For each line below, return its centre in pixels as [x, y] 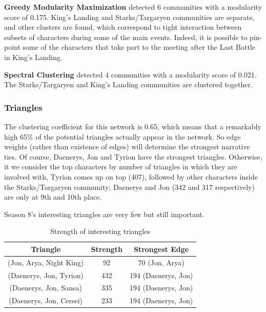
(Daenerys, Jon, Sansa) [46, 288]
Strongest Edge [161, 249]
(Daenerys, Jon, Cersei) [46, 300]
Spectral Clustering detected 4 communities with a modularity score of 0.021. [130, 74]
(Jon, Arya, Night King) [46, 262]
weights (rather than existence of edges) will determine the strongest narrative [127, 147]
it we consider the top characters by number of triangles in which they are [121, 167]
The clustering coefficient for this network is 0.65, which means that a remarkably [133, 126]
